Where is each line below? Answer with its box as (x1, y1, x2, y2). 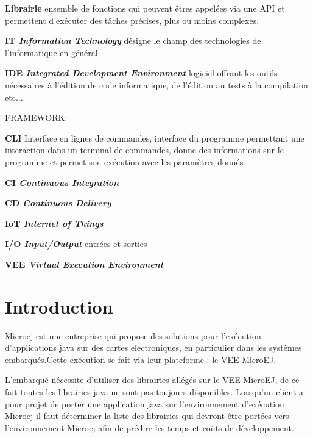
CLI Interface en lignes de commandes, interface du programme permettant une (5, 131, 304, 144)
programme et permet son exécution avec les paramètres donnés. (5, 155, 246, 168)
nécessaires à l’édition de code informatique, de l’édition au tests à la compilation (5, 78, 308, 91)
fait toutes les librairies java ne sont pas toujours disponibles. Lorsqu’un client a (5, 386, 303, 398)
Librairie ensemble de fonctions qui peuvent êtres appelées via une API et (5, 2, 285, 14)
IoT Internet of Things (5, 217, 104, 229)
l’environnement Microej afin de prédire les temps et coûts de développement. (5, 421, 294, 434)
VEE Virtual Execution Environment (5, 257, 164, 270)
